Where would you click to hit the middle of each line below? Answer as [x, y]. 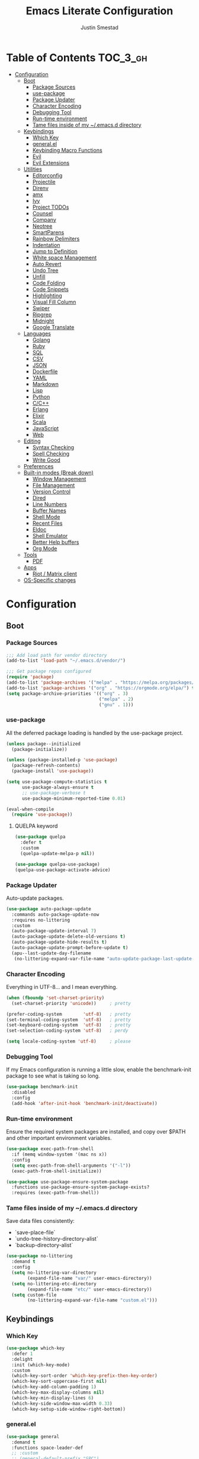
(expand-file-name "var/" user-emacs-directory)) [90, 1278]
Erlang [40, 409]
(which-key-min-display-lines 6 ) [53, 1398]
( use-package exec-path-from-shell [50, 1149]
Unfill [39, 276]
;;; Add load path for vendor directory [57, 655]
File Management [54, 485]
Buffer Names [49, 511]
